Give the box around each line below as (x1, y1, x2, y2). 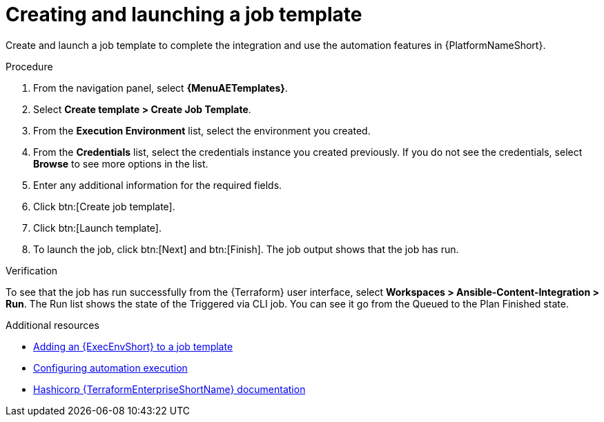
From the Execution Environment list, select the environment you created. (33, 124, 371, 137)
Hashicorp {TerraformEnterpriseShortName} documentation (33, 383, 306, 395)
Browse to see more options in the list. (33, 157, 208, 170)
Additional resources (6, 319, 99, 331)
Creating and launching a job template (6, 3, 362, 26)
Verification (6, 264, 58, 277)
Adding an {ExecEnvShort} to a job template (33, 340, 233, 352)
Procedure (6, 60, 53, 72)
